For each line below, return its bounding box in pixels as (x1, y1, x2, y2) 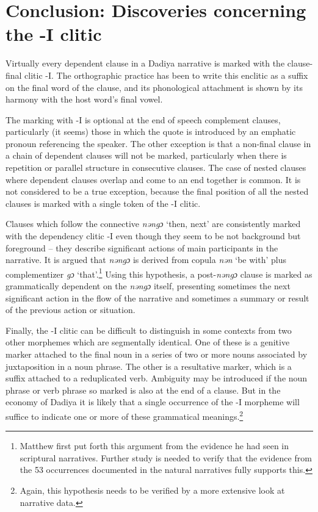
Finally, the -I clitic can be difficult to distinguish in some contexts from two (5, 323, 292, 336)
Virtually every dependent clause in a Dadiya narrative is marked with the (5, 57, 285, 70)
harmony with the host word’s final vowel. (5, 93, 163, 106)
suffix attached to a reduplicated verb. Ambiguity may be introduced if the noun (5, 372, 308, 384)
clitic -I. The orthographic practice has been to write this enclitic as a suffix (24, 68, 308, 81)
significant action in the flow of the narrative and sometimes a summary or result (5, 291, 309, 304)
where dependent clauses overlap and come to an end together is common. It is (5, 173, 301, 186)
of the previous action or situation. (5, 303, 136, 316)
